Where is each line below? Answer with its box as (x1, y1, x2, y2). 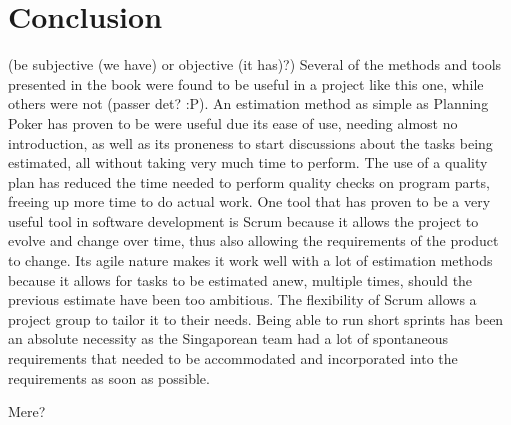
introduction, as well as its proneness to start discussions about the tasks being (8, 132, 493, 153)
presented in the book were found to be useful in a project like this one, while (8, 73, 484, 94)
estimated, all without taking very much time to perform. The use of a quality (8, 152, 488, 173)
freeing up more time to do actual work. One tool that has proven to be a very (8, 191, 491, 212)
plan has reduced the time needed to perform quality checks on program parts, (8, 171, 490, 192)
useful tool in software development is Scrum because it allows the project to (8, 210, 479, 231)
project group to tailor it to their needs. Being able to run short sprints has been (8, 308, 504, 329)
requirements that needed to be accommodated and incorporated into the (8, 348, 458, 369)
